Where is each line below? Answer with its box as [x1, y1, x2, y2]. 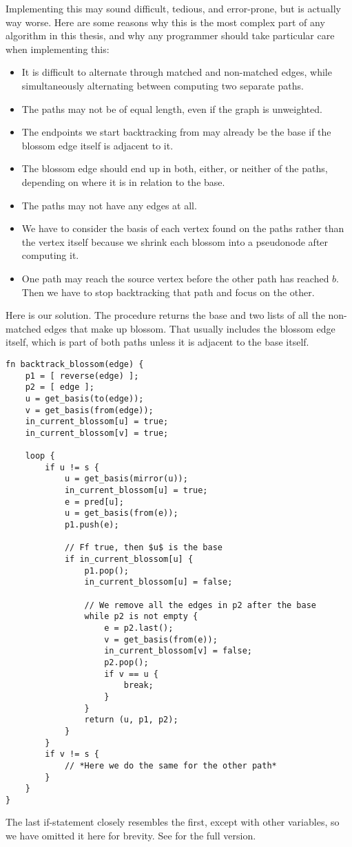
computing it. [21, 248, 79, 262]
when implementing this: [6, 41, 110, 56]
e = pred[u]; [64, 496, 124, 507]
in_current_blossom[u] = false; [84, 577, 233, 587]
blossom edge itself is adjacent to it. [21, 138, 174, 152]
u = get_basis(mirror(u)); [64, 474, 188, 484]
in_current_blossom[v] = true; [25, 428, 169, 438]
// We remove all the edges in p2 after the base [84, 600, 317, 610]
